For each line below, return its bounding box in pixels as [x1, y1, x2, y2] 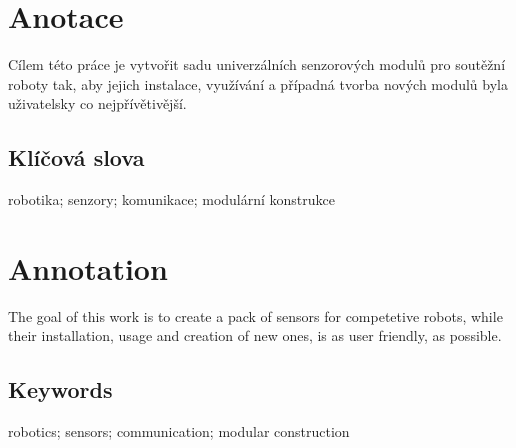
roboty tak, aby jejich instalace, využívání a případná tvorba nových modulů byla [8, 73, 508, 94]
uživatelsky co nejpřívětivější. [8, 93, 187, 114]
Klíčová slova [8, 142, 145, 173]
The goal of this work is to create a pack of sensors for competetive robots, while [8, 305, 503, 326]
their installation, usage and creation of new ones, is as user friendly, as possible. [8, 325, 502, 346]
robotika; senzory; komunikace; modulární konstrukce [8, 189, 336, 210]
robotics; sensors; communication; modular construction [8, 421, 350, 442]
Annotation [8, 247, 168, 288]
